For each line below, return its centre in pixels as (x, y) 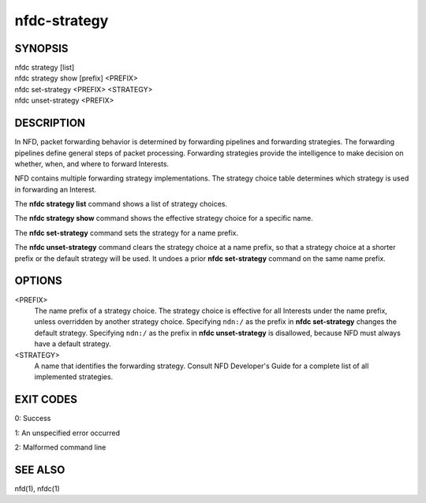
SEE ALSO (40, 469)
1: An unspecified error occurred (67, 433)
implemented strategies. (74, 377)
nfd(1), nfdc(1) (37, 488)
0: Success (33, 419)
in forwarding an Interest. (56, 189)
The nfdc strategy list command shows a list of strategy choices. (121, 204)
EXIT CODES (46, 399)
